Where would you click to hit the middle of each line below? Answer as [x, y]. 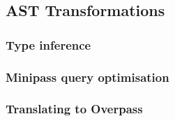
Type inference [48, 44]
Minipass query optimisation [87, 77]
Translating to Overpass [74, 109]
